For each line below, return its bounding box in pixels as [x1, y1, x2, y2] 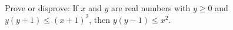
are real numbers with [111, 2, 191, 14]
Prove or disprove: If [5, 2, 78, 14]
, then [89, 13, 111, 25]
